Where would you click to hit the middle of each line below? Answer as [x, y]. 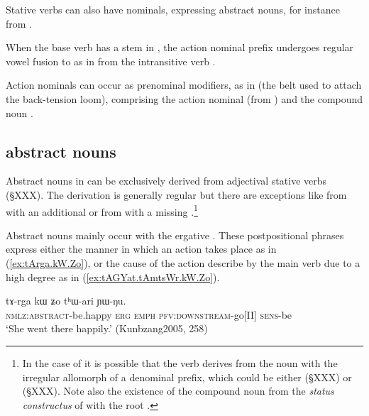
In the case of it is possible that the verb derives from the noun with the [180, 362]
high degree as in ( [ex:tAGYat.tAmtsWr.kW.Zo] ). [113, 277]
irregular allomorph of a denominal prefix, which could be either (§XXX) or [187, 377]
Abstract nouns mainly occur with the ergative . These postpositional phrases [175, 235]
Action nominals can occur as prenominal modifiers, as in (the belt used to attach [184, 85]
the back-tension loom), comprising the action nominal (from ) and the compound [184, 98]
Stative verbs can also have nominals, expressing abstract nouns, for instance [173, 9]
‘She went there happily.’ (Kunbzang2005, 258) [107, 328]
